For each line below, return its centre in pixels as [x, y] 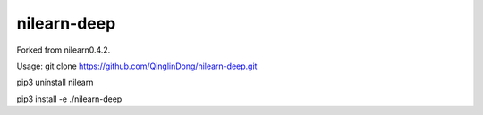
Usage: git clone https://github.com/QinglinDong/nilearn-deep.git [137, 66]
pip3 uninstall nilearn [55, 82]
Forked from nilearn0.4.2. [64, 50]
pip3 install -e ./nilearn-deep [69, 99]
